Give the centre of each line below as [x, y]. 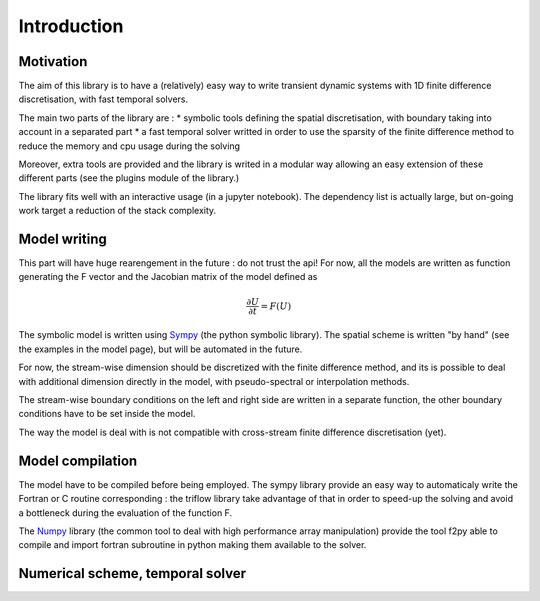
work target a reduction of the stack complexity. [117, 211]
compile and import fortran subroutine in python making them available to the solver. [192, 545]
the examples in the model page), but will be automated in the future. [160, 349]
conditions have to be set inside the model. [107, 414]
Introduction [71, 26]
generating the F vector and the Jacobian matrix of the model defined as [168, 277]
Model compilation [78, 460]
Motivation [53, 61]
